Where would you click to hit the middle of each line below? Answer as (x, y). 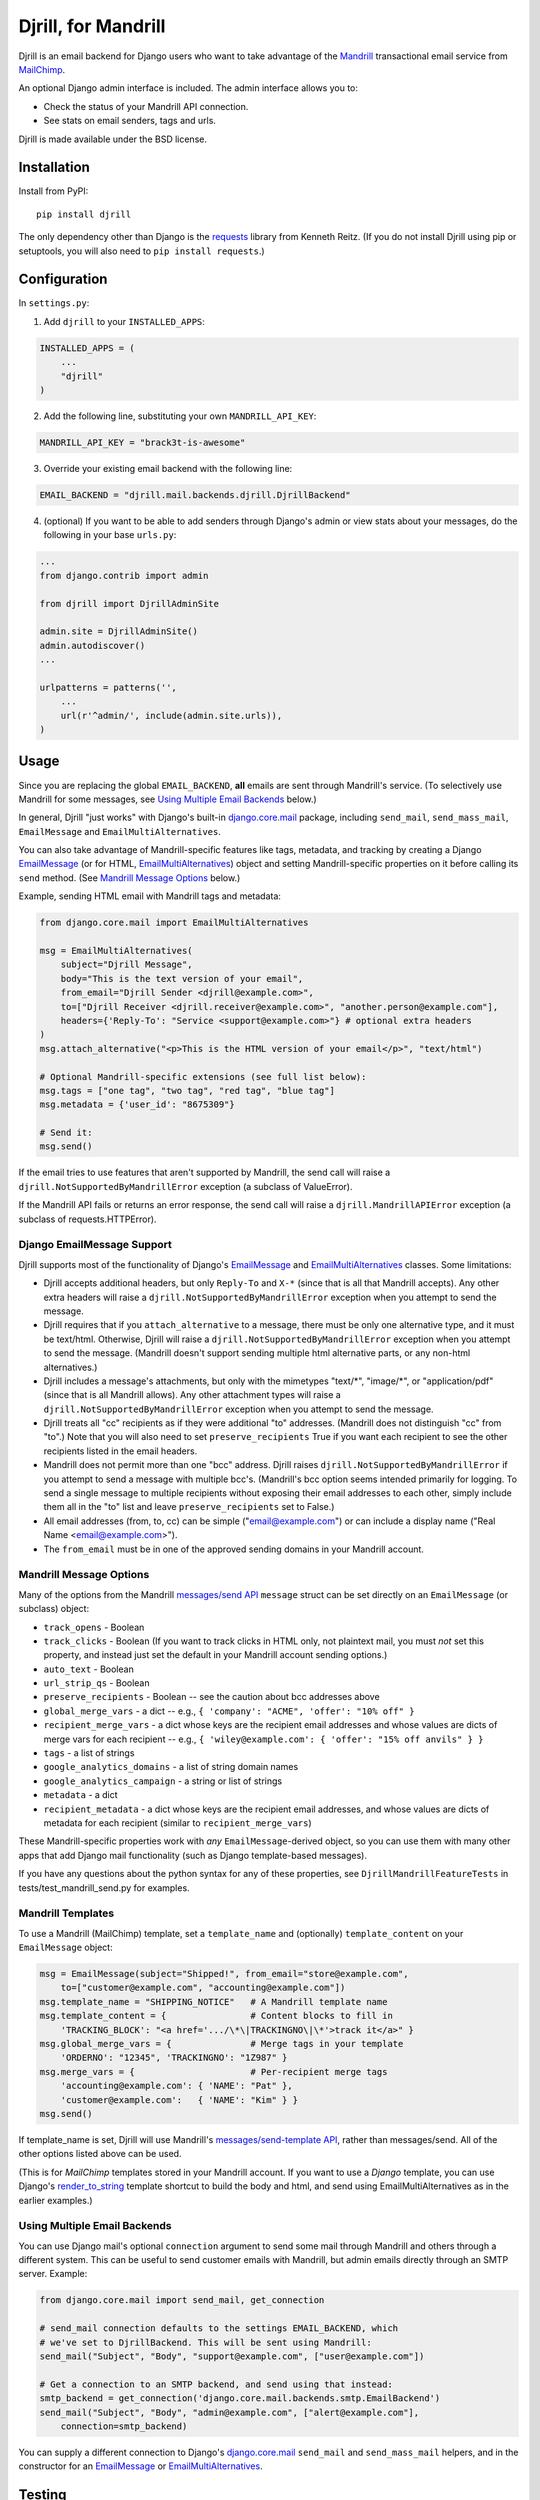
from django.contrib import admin (124, 575)
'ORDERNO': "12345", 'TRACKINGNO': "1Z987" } (174, 2058)
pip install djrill (84, 214)
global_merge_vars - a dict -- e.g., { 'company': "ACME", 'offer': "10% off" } (229, 1711)
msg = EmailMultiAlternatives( (116, 951)
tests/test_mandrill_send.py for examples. (104, 1887)
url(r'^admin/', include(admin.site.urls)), (171, 715)
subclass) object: (54, 1609)
